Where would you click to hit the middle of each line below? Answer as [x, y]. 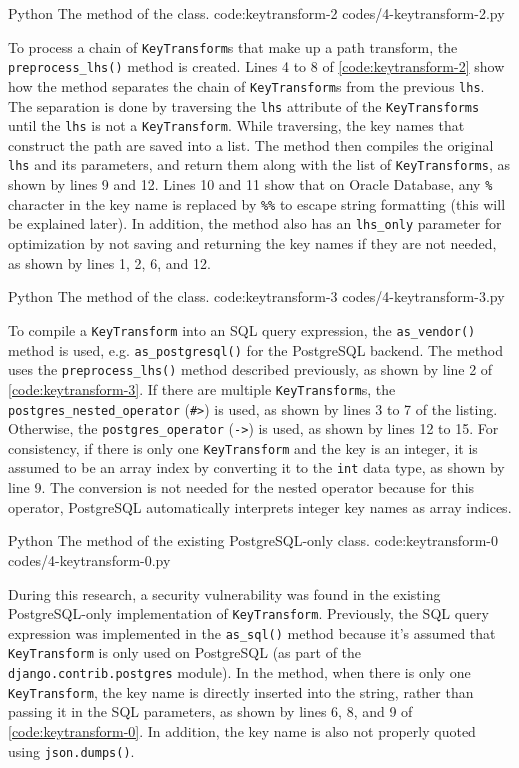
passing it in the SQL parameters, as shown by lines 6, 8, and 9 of [210, 711]
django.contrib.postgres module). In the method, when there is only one [239, 672]
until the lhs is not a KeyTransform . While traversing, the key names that [236, 125]
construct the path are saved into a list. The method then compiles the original [251, 144]
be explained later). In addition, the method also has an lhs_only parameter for [255, 223]
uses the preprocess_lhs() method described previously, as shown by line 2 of [250, 369]
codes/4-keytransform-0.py [89, 559]
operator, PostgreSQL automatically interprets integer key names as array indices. [260, 506]
